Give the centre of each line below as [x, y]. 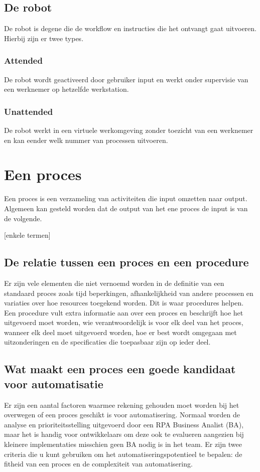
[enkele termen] [27, 235]
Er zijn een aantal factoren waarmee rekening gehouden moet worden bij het [122, 405]
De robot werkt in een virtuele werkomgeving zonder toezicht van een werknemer [129, 130]
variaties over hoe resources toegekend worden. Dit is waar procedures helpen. [124, 303]
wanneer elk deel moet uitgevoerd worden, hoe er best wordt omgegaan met [120, 332]
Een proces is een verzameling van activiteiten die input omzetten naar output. [126, 198]
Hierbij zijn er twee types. [44, 38]
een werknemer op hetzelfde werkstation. [67, 89]
